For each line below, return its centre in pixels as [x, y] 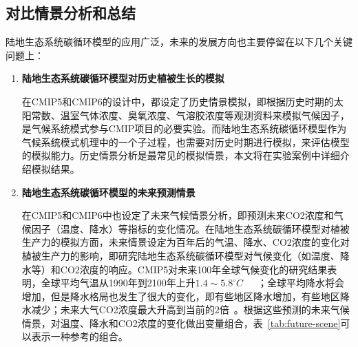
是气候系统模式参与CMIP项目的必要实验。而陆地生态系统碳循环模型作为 [184, 128]
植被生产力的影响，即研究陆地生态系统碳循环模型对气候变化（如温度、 [181, 255]
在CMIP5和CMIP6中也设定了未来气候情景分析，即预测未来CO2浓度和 [178, 215]
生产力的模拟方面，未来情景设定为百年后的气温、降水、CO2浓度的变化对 [186, 242]
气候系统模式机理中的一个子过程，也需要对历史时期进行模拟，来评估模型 [186, 141]
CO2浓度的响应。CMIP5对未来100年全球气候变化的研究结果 [194, 269]
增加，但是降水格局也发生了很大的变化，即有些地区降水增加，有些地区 [181, 296]
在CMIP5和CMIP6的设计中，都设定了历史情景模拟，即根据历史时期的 [178, 101]
